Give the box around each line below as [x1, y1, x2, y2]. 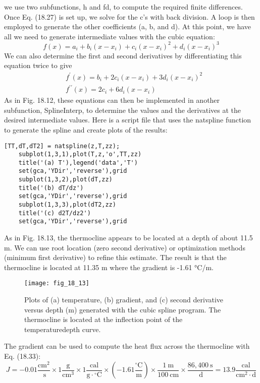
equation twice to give [4, 60, 72, 71]
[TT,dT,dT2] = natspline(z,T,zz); [4, 142, 120, 150]
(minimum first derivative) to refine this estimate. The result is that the [4, 252, 227, 263]
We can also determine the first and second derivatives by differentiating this [4, 50, 242, 60]
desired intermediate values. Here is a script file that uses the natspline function [4, 114, 251, 125]
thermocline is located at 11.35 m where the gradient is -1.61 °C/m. [4, 262, 214, 272]
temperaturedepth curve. [24, 324, 101, 334]
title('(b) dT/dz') [18, 184, 84, 191]
